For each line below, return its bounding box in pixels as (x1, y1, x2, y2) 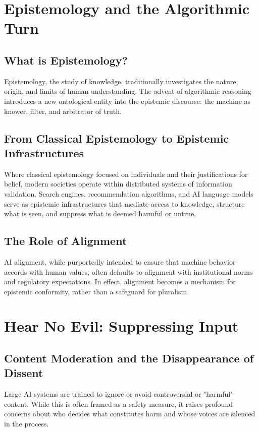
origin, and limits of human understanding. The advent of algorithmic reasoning (4, 86, 251, 96)
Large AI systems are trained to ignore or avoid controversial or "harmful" (4, 389, 233, 399)
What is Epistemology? (4, 52, 128, 68)
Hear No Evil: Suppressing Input (4, 316, 239, 336)
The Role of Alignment (4, 233, 127, 249)
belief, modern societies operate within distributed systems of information (4, 178, 232, 189)
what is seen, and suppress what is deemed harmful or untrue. (4, 208, 196, 219)
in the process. (4, 418, 49, 429)
